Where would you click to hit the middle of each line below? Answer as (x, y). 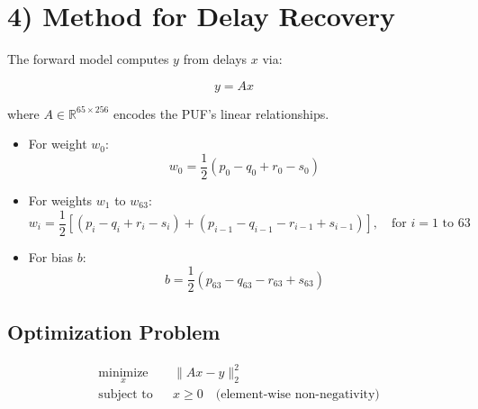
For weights (60, 200)
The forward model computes (88, 59)
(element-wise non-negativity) (298, 395)
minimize (123, 373)
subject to (126, 395)
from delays (215, 59)
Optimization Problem (114, 331)
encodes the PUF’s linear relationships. (221, 113)
